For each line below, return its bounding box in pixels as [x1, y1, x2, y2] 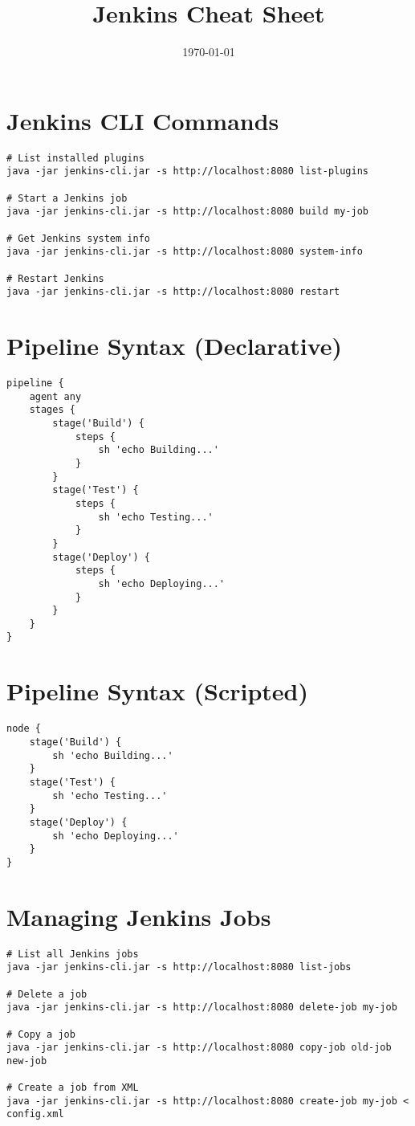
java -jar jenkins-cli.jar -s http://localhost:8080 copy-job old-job [6, 1042, 392, 1054]
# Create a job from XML [6, 1082, 139, 1094]
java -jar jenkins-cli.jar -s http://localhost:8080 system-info [6, 246, 363, 258]
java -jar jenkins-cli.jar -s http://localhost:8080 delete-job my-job [6, 1002, 397, 1014]
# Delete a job [6, 988, 87, 1000]
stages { [29, 404, 75, 416]
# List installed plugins [6, 152, 144, 164]
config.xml [6, 1108, 64, 1120]
